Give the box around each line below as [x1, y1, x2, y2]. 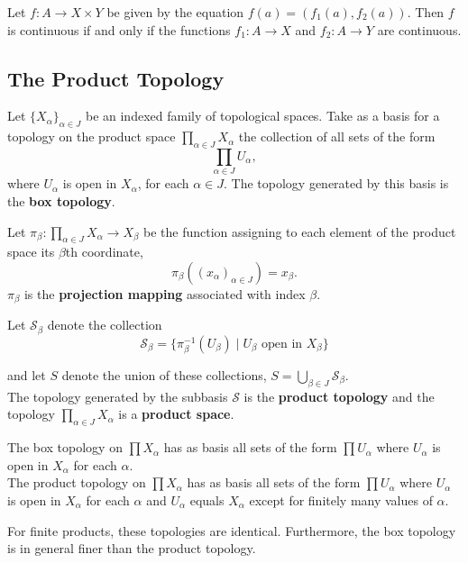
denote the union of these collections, [61, 365, 267, 384]
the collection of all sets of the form [238, 127, 436, 146]
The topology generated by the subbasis [7, 386, 228, 405]
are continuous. [377, 20, 462, 39]
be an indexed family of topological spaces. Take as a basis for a [85, 106, 440, 125]
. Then [407, 3, 445, 21]
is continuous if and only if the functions [7, 20, 231, 39]
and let [7, 365, 46, 384]
